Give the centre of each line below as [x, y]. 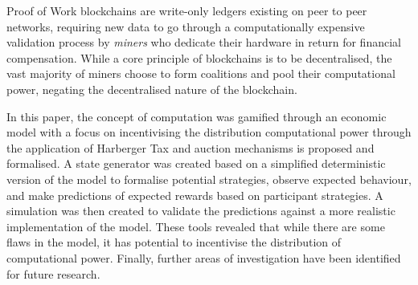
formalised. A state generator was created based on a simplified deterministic [196, 163]
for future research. [53, 273]
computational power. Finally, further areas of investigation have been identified [204, 257]
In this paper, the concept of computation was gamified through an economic [197, 116]
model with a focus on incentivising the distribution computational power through [209, 132]
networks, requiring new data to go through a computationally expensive [186, 26]
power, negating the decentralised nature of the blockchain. [152, 89]
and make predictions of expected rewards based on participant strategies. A [195, 195]
